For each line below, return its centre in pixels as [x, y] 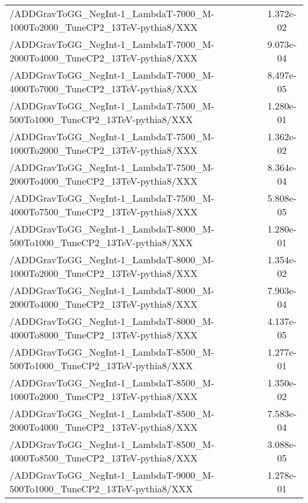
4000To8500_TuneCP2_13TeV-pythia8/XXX [104, 458]
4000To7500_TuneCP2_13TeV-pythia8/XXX [104, 212]
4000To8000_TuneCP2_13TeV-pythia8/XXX [104, 335]
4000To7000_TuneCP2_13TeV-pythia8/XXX [104, 88]
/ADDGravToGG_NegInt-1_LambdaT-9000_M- [112, 475]
